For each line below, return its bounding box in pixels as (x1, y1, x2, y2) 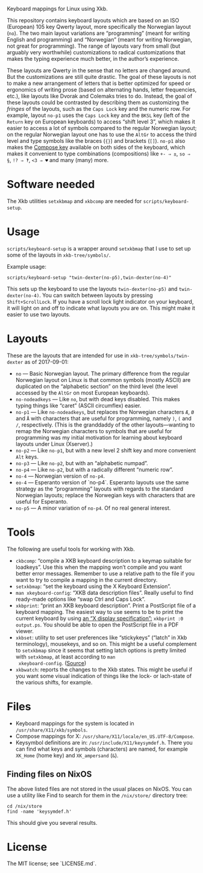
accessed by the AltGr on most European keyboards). (15, 389, 150, 396)
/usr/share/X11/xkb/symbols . (15, 726, 88, 733)
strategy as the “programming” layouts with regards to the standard (15, 485, 184, 492)
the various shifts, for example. (15, 678, 93, 686)
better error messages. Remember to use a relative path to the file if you (15, 569, 195, 577)
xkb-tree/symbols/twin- (130, 352, 190, 359)
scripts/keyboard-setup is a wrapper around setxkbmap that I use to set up (7, 245, 192, 252)
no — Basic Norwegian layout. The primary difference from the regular (15, 370, 190, 377)
